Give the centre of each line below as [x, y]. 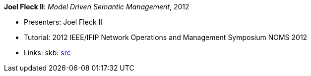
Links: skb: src [47, 53]
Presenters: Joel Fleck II [63, 22]
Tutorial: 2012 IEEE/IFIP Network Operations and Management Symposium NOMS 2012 [166, 37]
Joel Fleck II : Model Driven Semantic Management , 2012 [97, 7]
